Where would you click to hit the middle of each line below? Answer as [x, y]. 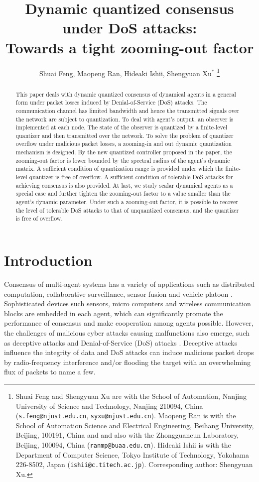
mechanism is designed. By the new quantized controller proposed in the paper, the [124, 152]
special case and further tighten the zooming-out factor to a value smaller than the [123, 193]
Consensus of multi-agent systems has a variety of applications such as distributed [129, 284]
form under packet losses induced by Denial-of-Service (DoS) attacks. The [111, 102]
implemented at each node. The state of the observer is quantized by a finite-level [122, 127]
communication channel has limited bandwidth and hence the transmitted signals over [128, 110]
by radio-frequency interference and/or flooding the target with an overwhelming [127, 362]
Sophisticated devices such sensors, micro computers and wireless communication [128, 303]
